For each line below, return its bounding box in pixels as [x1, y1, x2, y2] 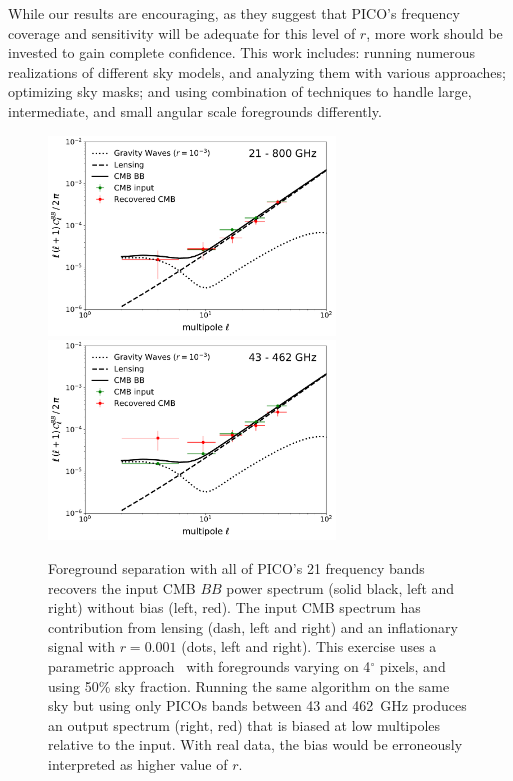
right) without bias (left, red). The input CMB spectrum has [48, 597, 421, 618]
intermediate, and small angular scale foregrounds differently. [8, 100, 382, 121]
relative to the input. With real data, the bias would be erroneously [48, 734, 463, 755]
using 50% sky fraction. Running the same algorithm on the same [48, 675, 450, 696]
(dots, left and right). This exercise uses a [181, 636, 437, 657]
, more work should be [366, 22, 503, 43]
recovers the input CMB [48, 577, 196, 598]
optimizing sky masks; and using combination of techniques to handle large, [8, 81, 472, 102]
